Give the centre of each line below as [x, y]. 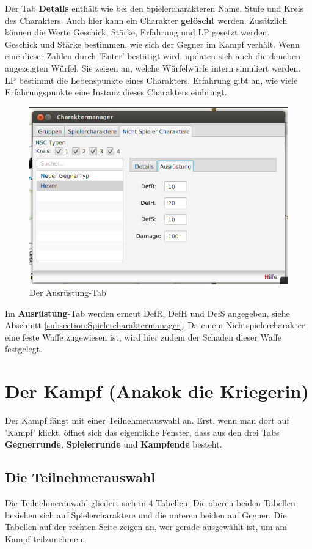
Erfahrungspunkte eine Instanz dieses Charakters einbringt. [116, 92]
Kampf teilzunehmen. [45, 538]
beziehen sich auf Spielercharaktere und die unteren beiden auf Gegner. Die [146, 514]
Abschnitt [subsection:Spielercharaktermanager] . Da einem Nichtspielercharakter [155, 325]
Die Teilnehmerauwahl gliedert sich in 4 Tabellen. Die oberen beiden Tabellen [150, 503]
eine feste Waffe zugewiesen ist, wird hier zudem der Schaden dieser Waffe [143, 337]
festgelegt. [24, 349]
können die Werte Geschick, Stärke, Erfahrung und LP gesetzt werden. [137, 32]
